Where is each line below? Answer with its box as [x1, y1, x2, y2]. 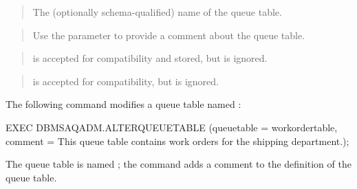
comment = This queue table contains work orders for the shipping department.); [6, 133, 349, 148]
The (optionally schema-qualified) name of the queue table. [32, 5, 282, 19]
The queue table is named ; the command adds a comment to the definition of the [6, 157, 351, 171]
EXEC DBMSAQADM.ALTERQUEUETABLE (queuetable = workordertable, [6, 120, 338, 134]
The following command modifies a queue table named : [6, 97, 241, 111]
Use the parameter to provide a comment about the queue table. [32, 27, 305, 42]
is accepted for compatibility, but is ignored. [32, 74, 219, 88]
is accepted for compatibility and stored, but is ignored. [32, 51, 268, 65]
